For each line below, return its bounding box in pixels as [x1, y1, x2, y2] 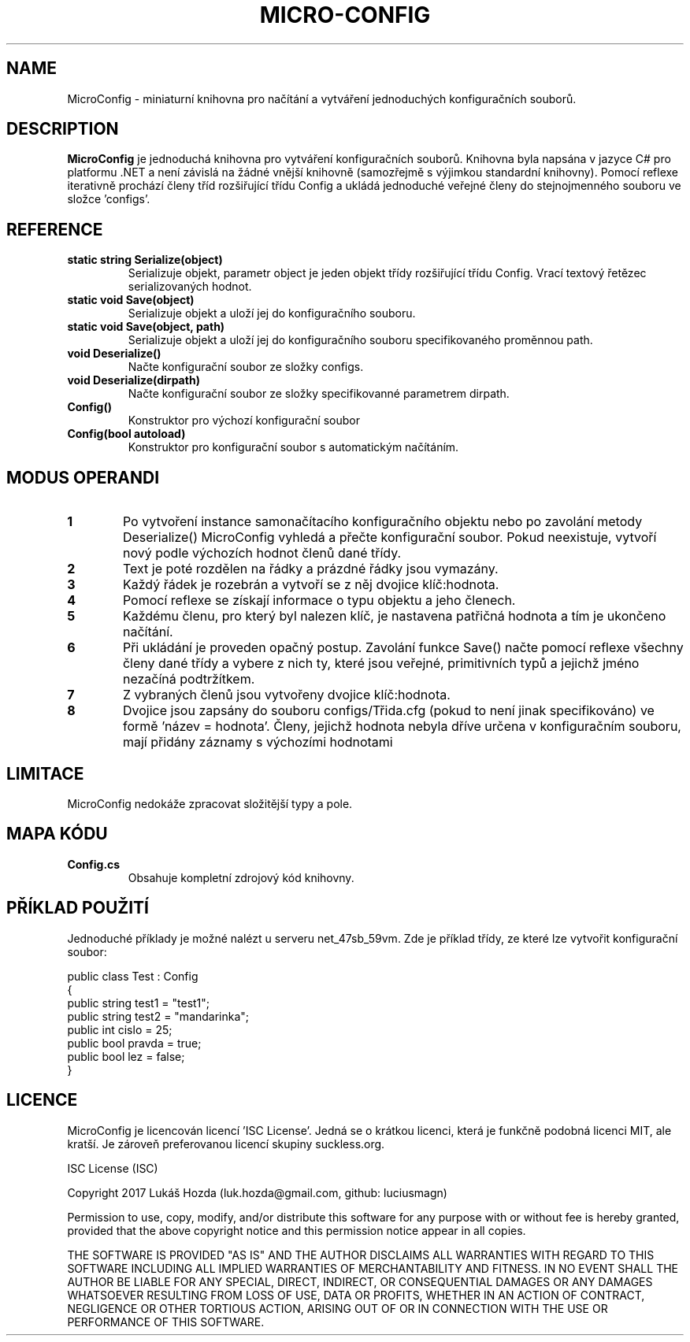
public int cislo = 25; [67, 1022, 172, 1036]
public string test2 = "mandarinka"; [67, 1009, 250, 1023]
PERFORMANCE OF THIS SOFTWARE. [67, 1314, 265, 1329]
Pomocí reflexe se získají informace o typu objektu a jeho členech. [122, 592, 516, 609]
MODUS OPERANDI [6, 467, 160, 487]
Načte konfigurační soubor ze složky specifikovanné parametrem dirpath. [128, 387, 510, 401]
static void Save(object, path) [67, 320, 225, 334]
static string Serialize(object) [67, 253, 223, 267]
